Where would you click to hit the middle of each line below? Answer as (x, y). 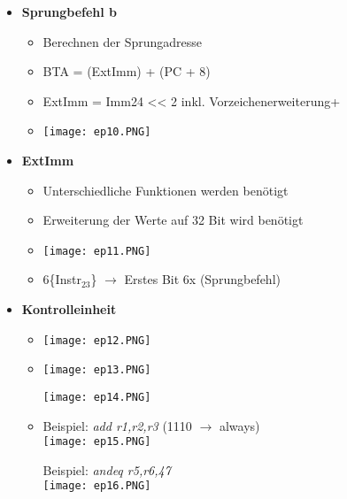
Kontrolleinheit (69, 309)
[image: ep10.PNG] (97, 132)
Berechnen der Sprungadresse (122, 41)
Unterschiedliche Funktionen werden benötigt (166, 190)
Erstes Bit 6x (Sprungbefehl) (202, 279)
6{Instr (62, 279)
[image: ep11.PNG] (97, 251)
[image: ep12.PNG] (97, 340)
